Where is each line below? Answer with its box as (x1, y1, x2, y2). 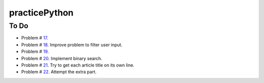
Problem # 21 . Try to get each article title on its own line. (21, 62, 134, 68)
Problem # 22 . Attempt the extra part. (21, 69, 97, 75)
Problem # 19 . (21, 49, 49, 54)
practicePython (9, 7, 74, 18)
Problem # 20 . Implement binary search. (21, 55, 103, 61)
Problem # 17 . (21, 35, 48, 41)
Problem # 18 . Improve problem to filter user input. (21, 42, 123, 48)
